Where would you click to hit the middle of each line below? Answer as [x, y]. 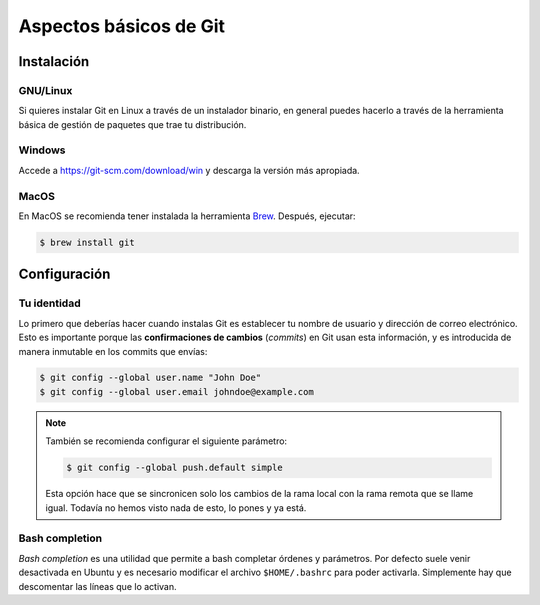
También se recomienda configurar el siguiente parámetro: [166, 441]
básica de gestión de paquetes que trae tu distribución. [132, 124]
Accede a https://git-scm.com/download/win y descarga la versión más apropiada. [189, 170]
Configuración [64, 274]
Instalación [54, 61]
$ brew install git [87, 242]
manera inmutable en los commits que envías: [113, 351]
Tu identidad [49, 303]
